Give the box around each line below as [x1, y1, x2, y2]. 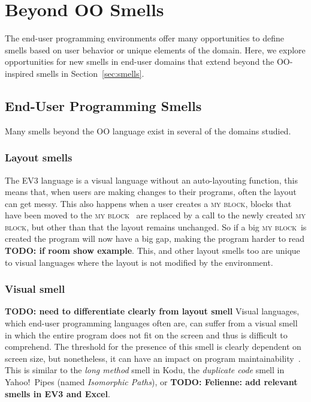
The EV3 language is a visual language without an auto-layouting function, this [5, 173, 298, 186]
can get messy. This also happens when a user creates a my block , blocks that [5, 197, 292, 209]
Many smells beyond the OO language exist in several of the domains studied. [5, 124, 291, 137]
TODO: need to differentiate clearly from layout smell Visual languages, [5, 305, 300, 317]
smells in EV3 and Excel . [5, 387, 110, 400]
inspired [5, 67, 34, 79]
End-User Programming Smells [5, 96, 202, 115]
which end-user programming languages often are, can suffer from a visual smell [5, 317, 298, 329]
